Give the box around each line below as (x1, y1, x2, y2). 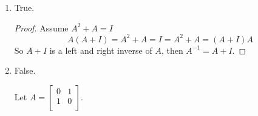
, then (161, 43, 183, 56)
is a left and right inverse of (49, 43, 152, 56)
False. (14, 64, 36, 77)
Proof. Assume (14, 21, 69, 34)
